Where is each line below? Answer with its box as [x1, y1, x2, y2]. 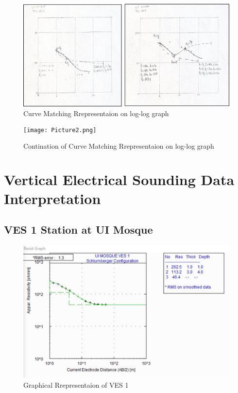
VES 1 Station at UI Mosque [4, 222, 153, 237]
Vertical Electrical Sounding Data [4, 169, 235, 189]
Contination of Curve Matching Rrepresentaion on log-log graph [23, 141, 214, 151]
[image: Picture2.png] [23, 127, 97, 134]
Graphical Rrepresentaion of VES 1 [23, 380, 129, 390]
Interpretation [4, 188, 101, 208]
